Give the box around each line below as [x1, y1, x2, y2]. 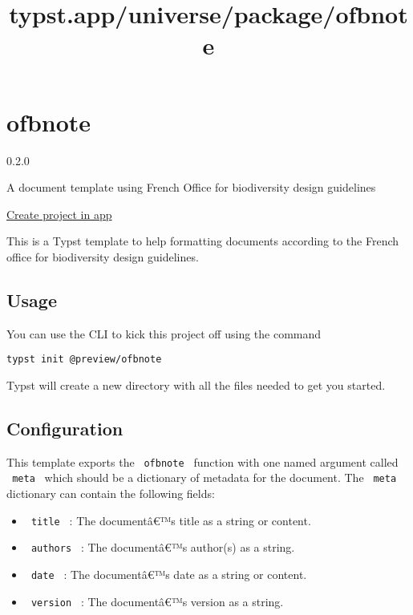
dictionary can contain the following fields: [6, 485, 215, 502]
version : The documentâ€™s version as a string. [30, 593, 284, 609]
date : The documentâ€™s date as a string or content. [30, 565, 307, 582]
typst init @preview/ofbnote [6, 354, 162, 366]
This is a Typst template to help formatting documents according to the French [6, 233, 399, 249]
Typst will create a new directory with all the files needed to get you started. [6, 376, 386, 393]
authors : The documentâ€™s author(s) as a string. [30, 539, 295, 556]
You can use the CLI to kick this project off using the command [6, 325, 322, 342]
